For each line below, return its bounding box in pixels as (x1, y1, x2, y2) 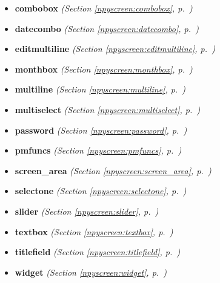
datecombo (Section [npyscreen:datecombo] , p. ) (15, 22, 199, 34)
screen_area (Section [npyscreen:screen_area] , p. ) (15, 164, 212, 177)
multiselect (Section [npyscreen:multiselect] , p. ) (15, 103, 201, 115)
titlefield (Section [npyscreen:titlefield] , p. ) (15, 246, 181, 258)
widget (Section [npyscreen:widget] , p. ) (15, 265, 167, 278)
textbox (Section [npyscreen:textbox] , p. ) (15, 225, 173, 238)
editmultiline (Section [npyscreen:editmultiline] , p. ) (15, 42, 215, 55)
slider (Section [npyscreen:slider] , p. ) (15, 204, 159, 217)
